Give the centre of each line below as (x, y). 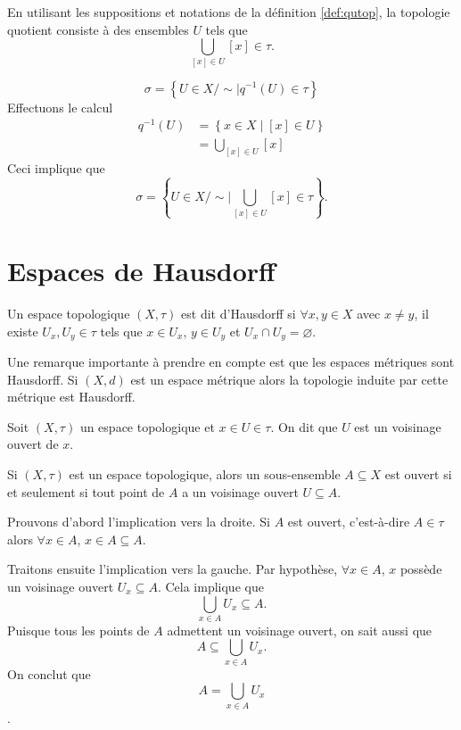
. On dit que (304, 426)
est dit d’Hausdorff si (239, 313)
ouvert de (33, 444)
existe (23, 331)
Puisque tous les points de (78, 630)
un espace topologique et (147, 426)
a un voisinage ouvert (240, 491)
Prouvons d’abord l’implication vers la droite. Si (139, 522)
